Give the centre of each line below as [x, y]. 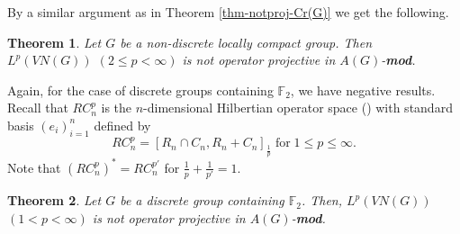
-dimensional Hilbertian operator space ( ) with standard [298, 108]
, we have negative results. [363, 90]
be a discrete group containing [202, 200]
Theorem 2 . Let [54, 200]
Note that [34, 167]
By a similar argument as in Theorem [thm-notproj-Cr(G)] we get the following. [228, 12]
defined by [122, 125]
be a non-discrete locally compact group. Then [246, 42]
